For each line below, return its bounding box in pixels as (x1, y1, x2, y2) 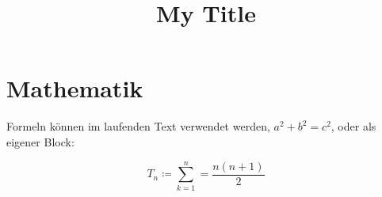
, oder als (330, 118, 376, 134)
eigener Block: (6, 133, 74, 150)
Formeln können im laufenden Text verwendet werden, (6, 118, 270, 134)
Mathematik (6, 72, 143, 104)
